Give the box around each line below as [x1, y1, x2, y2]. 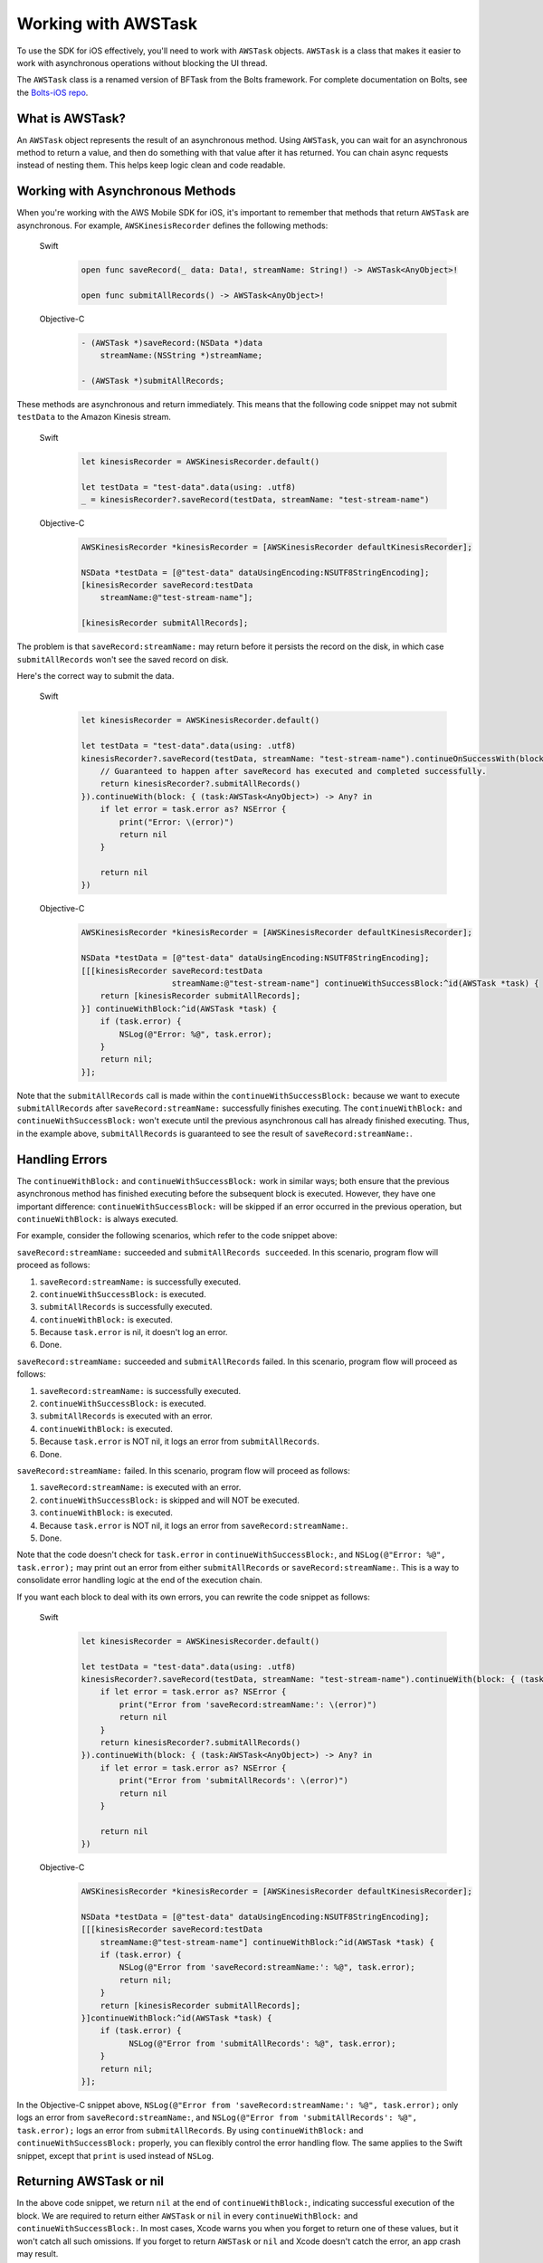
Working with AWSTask [16, 14, 198, 33]
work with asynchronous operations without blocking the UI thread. [16, 57, 268, 68]
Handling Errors [16, 1151, 108, 1167]
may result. [16, 2248, 59, 2258]
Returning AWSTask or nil [16, 2173, 165, 2190]
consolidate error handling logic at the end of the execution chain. [16, 1575, 262, 1586]
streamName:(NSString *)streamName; [100, 350, 262, 361]
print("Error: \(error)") [119, 816, 234, 827]
